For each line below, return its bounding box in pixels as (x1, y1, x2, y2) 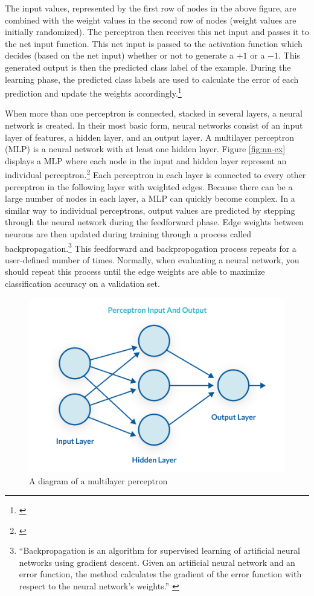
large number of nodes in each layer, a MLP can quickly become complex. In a (5, 192, 295, 205)
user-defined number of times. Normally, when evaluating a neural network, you (5, 253, 300, 266)
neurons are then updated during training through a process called (5, 228, 252, 240)
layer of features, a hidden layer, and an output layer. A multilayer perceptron (5, 130, 295, 143)
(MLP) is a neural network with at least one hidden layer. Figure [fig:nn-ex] (5, 143, 286, 155)
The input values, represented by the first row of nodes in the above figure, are (5, 2, 296, 14)
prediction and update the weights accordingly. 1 (5, 85, 182, 99)
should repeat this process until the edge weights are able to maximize (5, 265, 265, 278)
